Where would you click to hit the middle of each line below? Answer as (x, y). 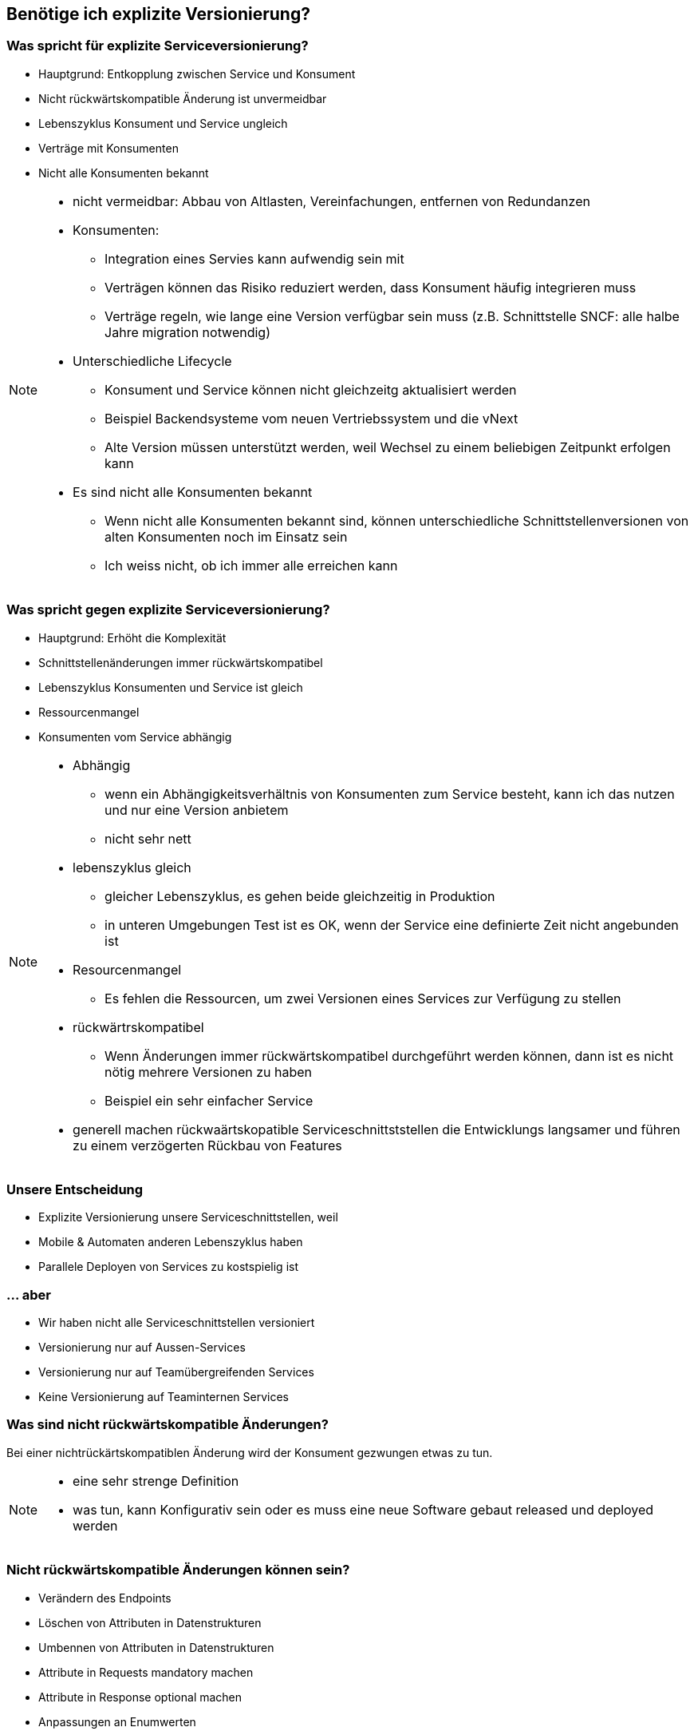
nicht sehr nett (148, 838)
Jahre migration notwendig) (188, 332)
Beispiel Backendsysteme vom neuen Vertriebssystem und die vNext (312, 418)
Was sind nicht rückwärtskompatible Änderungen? (168, 1425)
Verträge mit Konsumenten (108, 148)
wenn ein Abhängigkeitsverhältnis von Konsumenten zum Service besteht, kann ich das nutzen (390, 794)
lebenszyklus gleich (132, 867)
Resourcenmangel (127, 969)
